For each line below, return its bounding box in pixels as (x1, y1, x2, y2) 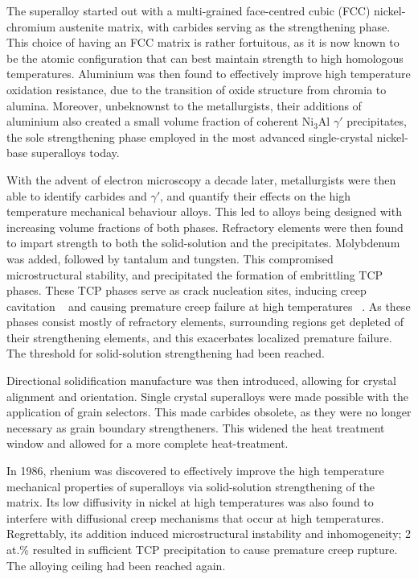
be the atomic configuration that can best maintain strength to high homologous (6, 49, 404, 66)
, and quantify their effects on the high (160, 187, 351, 204)
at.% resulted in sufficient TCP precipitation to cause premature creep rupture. (6, 541, 398, 557)
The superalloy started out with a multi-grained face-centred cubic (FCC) (6, 2, 371, 19)
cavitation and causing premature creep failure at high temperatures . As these (6, 297, 411, 314)
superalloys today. (31, 144, 120, 161)
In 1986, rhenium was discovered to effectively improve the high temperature (6, 462, 384, 479)
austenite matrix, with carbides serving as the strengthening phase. (59, 18, 391, 35)
